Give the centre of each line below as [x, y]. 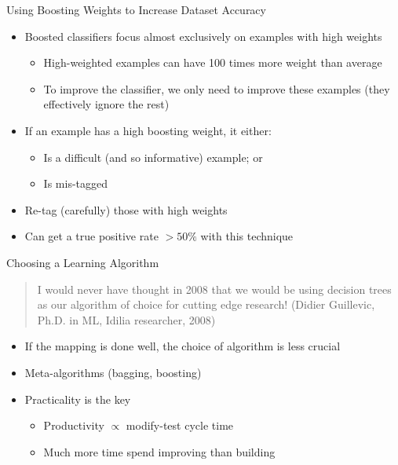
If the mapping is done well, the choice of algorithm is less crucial [183, 346]
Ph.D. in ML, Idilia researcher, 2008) [126, 319]
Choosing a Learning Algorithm [83, 262]
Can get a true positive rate [91, 236]
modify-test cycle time [180, 425]
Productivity [74, 425]
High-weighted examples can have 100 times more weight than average [213, 62]
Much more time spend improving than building [159, 451]
